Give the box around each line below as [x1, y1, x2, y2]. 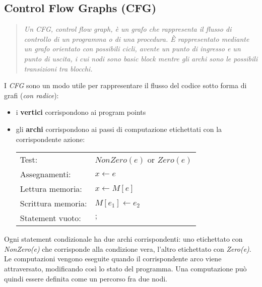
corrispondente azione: [16, 133, 85, 144]
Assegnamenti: [20, 168, 71, 180]
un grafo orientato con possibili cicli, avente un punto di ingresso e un [24, 43, 241, 54]
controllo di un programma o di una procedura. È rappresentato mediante [24, 33, 249, 44]
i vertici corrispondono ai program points [16, 107, 146, 117]
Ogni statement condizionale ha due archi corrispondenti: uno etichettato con [4, 234, 243, 244]
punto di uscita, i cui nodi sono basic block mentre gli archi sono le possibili [24, 53, 258, 63]
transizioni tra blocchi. [24, 63, 93, 74]
